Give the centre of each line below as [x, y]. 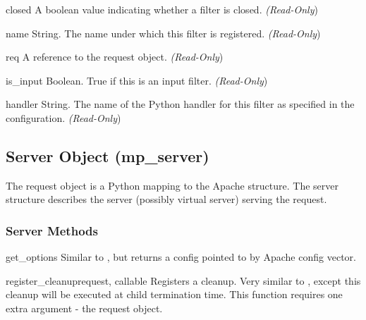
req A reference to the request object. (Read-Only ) [115, 57]
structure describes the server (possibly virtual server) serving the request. [166, 199]
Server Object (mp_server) [108, 155]
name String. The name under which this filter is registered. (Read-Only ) [163, 33]
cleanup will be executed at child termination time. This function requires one [174, 294]
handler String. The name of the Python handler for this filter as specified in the [180, 104]
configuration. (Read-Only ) [63, 117]
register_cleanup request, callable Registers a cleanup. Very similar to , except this [183, 280]
